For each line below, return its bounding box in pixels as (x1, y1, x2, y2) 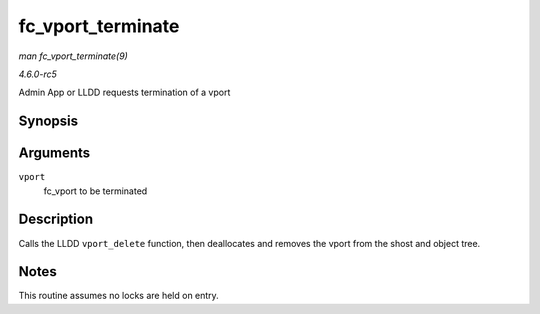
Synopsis (18, 113, 79, 130)
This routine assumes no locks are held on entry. (18, 290, 219, 302)
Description (18, 211, 94, 228)
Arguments (18, 145, 91, 162)
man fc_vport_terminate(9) (18, 50, 129, 62)
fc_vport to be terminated (43, 185, 148, 197)
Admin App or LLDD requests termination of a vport (18, 86, 231, 99)
